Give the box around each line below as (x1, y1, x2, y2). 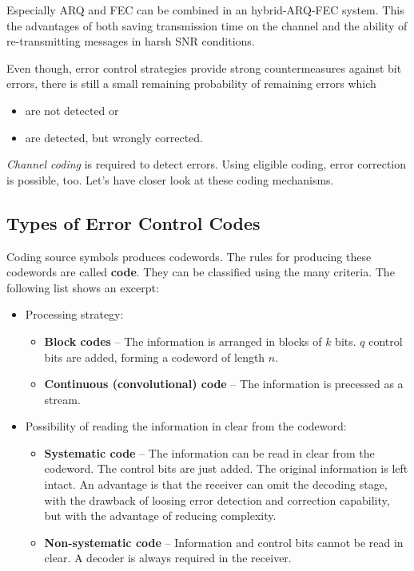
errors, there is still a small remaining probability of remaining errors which (6, 75, 376, 92)
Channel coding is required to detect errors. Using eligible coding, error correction (6, 156, 407, 172)
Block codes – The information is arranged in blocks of (44, 332, 322, 349)
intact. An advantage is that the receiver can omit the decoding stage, (44, 476, 388, 493)
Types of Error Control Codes (6, 210, 261, 235)
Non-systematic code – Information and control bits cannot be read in (44, 533, 404, 550)
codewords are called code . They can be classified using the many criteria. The (6, 264, 395, 280)
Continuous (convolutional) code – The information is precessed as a (44, 375, 404, 392)
